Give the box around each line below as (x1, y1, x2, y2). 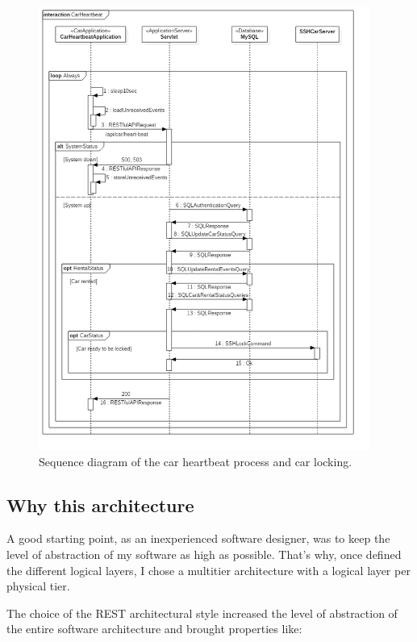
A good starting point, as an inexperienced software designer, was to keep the (6, 530, 390, 547)
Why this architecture (6, 492, 194, 517)
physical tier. (6, 577, 70, 594)
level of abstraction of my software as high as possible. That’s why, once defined (6, 545, 402, 562)
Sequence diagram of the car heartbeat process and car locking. (39, 452, 352, 469)
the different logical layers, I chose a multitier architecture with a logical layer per (6, 561, 411, 578)
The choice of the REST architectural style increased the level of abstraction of (6, 604, 398, 621)
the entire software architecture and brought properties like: (6, 620, 302, 637)
